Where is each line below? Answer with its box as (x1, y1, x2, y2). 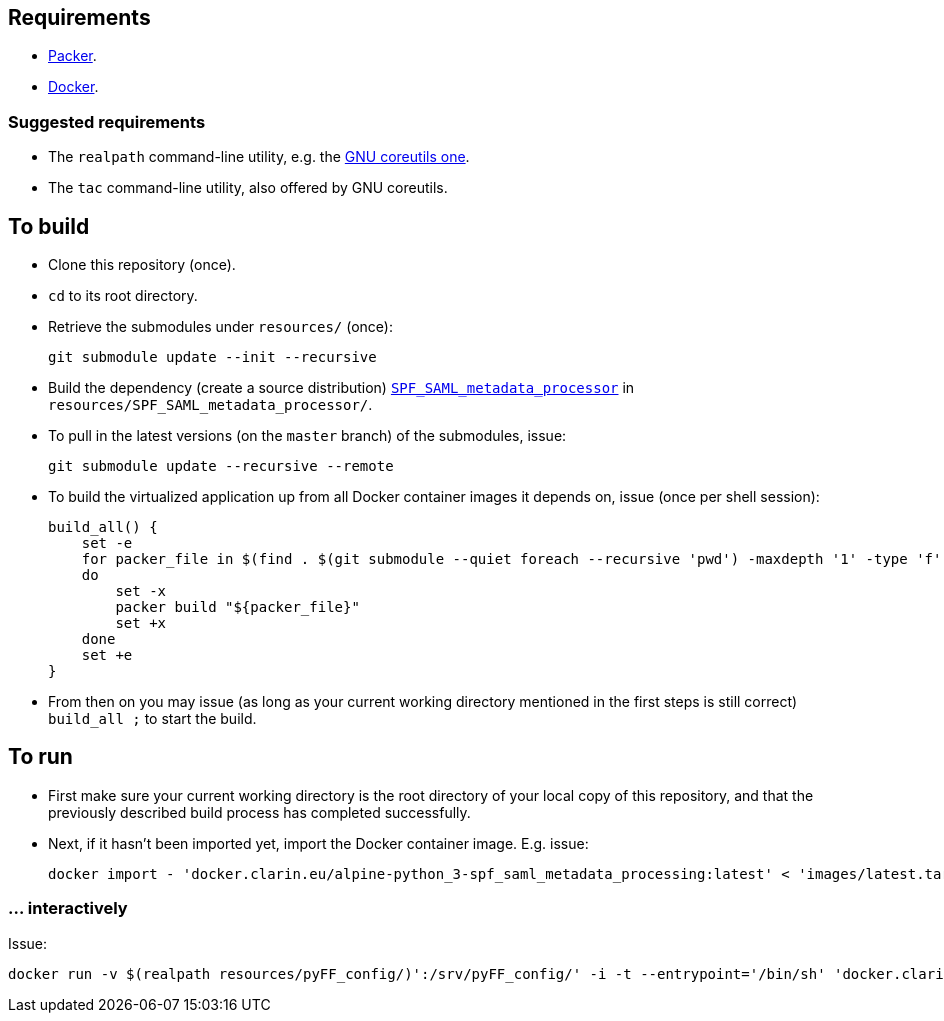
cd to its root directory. (48, 287, 198, 305)
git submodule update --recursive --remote (48, 458, 394, 475)
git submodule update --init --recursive (48, 349, 377, 366)
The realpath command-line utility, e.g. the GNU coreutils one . (48, 148, 470, 166)
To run (8, 744, 73, 770)
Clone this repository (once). (48, 256, 236, 274)
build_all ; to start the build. (48, 710, 257, 728)
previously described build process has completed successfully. (48, 803, 471, 821)
